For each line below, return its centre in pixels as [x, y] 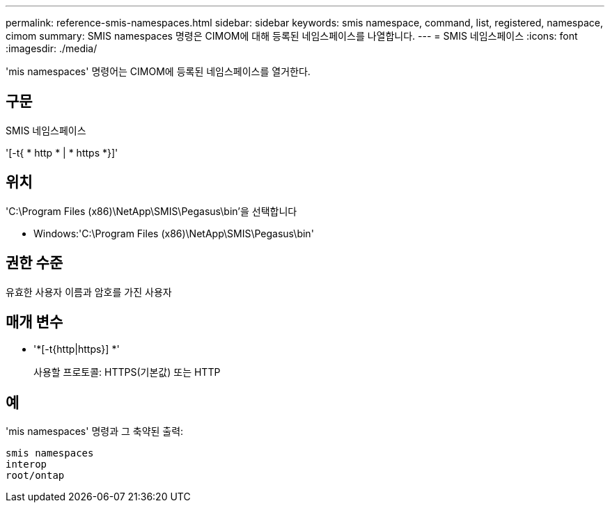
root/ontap [35, 476]
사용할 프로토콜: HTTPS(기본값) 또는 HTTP [127, 372]
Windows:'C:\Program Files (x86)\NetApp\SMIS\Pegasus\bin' [174, 233]
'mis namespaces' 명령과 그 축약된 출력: [95, 431]
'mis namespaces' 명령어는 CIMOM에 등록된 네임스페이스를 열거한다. [158, 71]
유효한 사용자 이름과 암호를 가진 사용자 [89, 292]
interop [26, 465]
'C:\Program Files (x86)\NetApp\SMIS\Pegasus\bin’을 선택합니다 [151, 211]
